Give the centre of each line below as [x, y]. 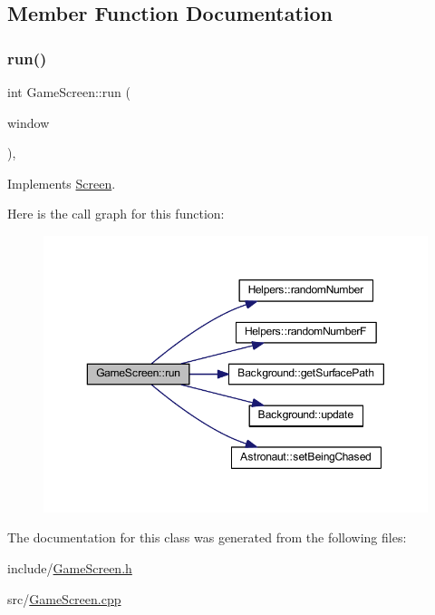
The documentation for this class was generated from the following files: [207, 537]
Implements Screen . [62, 183]
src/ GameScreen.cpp [64, 598]
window [29, 122]
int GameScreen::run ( [69, 92]
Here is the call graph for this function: [116, 214]
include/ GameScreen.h [70, 568]
